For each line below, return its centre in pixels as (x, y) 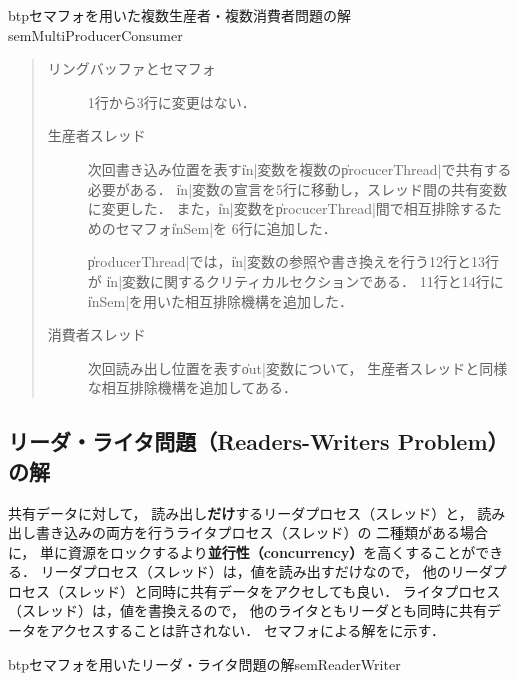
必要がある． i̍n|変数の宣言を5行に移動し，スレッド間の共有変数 (297, 188)
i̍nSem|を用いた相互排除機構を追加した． (220, 300)
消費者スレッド (96, 334)
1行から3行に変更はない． (171, 101)
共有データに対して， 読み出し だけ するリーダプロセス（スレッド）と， (240, 512)
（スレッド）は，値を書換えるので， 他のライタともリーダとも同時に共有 (248, 610)
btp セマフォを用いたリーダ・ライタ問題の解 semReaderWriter (204, 663)
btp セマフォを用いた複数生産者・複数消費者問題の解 (180, 15)
